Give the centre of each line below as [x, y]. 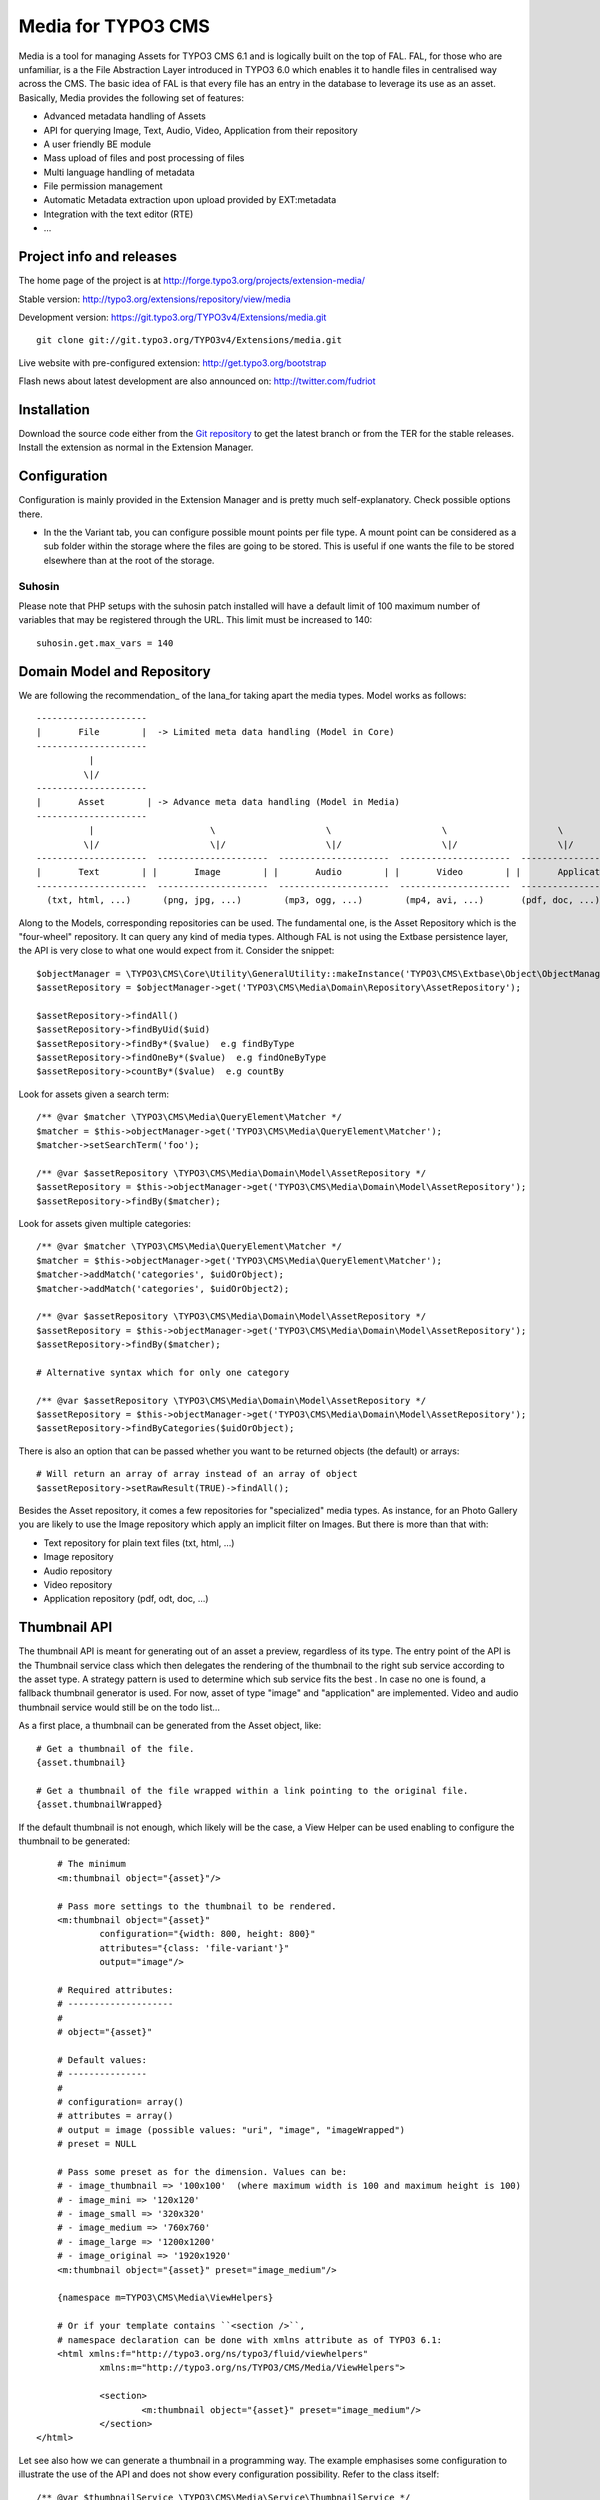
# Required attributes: [115, 1989]
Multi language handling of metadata [119, 172]
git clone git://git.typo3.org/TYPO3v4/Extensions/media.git [189, 340]
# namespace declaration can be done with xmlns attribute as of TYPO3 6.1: [249, 2339]
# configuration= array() [120, 2101]
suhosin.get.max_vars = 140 [105, 643]
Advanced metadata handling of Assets [125, 116]
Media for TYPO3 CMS [114, 26]
